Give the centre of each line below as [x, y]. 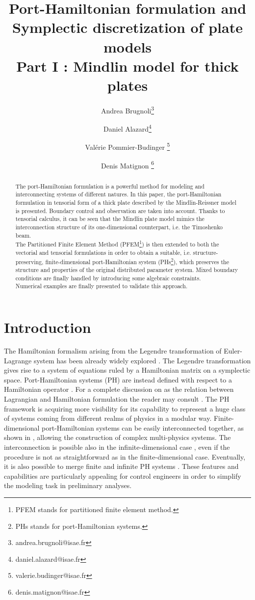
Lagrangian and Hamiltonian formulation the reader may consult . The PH [117, 399]
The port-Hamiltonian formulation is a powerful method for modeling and [110, 186]
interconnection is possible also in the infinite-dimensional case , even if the [117, 447]
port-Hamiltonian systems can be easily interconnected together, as [143, 427]
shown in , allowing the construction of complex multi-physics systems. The [117, 437]
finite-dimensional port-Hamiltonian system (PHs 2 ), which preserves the [137, 261]
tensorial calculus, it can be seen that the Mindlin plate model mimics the [110, 219]
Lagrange [18, 360]
